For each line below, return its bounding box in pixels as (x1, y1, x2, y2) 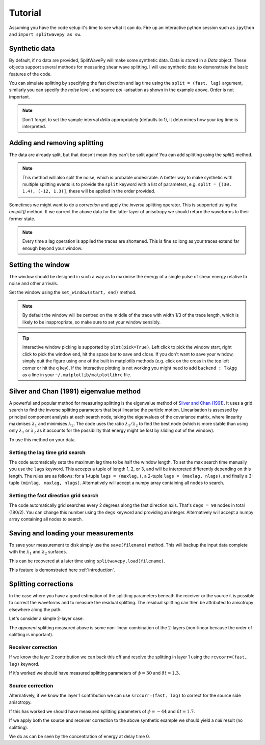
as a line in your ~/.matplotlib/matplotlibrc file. (22, 372, 132, 378)
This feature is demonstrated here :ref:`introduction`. (9, 567, 115, 573)
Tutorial (9, 7, 42, 18)
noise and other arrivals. (9, 281, 58, 287)
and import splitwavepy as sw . (9, 31, 81, 37)
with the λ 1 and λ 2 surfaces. (9, 549, 67, 556)
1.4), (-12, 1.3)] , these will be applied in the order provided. (22, 188, 156, 194)
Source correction (9, 682, 53, 689)
